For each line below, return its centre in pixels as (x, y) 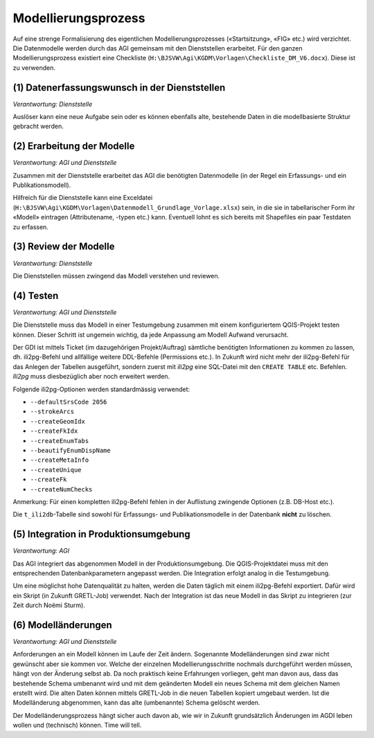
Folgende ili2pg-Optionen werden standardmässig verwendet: (101, 389)
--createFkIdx (54, 431)
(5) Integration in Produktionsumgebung (101, 534)
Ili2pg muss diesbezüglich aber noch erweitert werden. (91, 377)
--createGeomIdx (58, 421)
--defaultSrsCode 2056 (69, 402)
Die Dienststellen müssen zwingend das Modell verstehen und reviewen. (116, 276)
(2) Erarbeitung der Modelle (74, 146)
